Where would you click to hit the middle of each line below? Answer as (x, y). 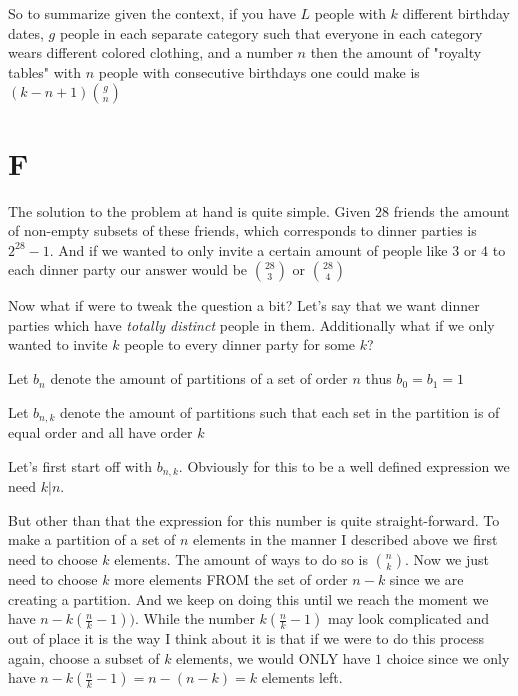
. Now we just (447, 558)
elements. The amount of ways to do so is (241, 558)
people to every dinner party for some (240, 344)
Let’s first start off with (80, 465)
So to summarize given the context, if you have (152, 13)
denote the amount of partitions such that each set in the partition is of (279, 411)
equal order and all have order (100, 432)
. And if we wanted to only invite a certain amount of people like (248, 249)
